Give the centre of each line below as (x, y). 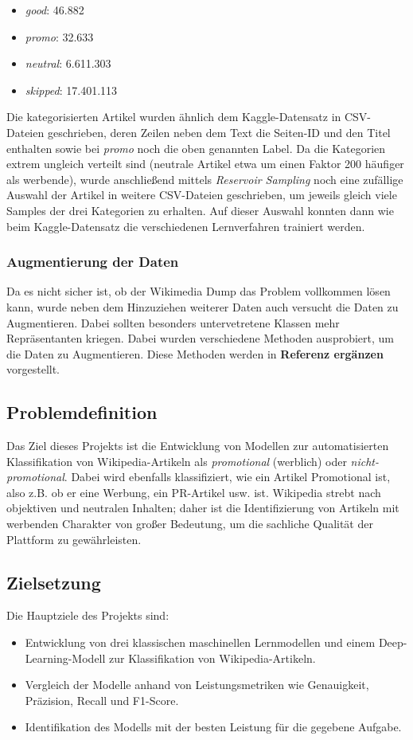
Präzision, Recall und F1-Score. (102, 700)
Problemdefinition (82, 412)
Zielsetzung (54, 582)
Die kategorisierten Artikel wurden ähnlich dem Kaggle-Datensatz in (174, 117)
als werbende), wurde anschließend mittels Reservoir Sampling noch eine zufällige (205, 179)
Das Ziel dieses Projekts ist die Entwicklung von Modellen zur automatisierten (198, 446)
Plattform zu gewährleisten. (74, 539)
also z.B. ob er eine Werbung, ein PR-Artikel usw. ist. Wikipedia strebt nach (194, 492)
